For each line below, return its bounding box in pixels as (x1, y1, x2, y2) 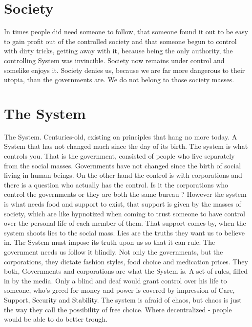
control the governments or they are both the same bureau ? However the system (4, 189, 247, 199)
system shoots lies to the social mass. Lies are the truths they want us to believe (4, 227, 245, 237)
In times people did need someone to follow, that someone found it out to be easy (4, 26, 248, 37)
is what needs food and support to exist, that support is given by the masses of (4, 198, 241, 209)
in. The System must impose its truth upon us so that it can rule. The (4, 237, 215, 247)
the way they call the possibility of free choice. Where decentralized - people (4, 304, 232, 314)
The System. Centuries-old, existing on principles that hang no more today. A (4, 131, 237, 141)
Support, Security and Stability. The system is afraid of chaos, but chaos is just (4, 294, 242, 304)
